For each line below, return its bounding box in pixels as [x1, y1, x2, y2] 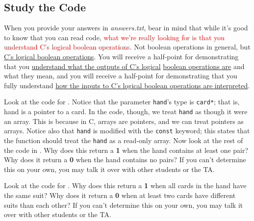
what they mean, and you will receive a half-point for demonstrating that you [4, 71, 237, 81]
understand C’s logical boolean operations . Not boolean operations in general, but [4, 42, 251, 52]
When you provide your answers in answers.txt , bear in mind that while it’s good [4, 23, 248, 33]
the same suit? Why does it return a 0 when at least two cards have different [4, 190, 236, 200]
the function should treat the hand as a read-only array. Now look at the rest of [4, 135, 243, 145]
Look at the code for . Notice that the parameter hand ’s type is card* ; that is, [4, 97, 240, 107]
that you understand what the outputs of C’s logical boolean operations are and [4, 61, 245, 71]
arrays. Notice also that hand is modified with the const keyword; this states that [4, 125, 250, 136]
